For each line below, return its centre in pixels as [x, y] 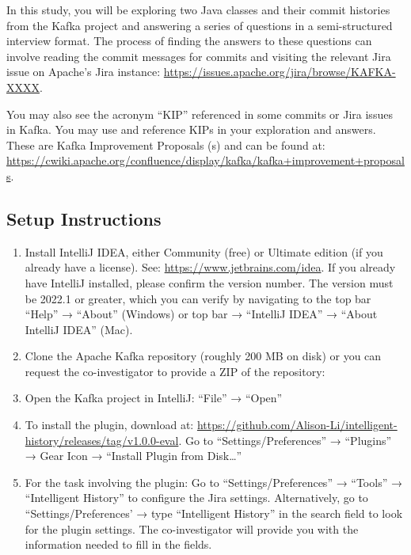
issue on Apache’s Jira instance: [84, 72]
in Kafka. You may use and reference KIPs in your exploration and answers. [191, 129]
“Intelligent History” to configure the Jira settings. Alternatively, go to [196, 498]
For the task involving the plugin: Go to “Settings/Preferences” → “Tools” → [213, 482]
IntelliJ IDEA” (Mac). [79, 329]
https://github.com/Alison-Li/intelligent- [297, 425]
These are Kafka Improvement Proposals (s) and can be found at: [166, 144]
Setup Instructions [84, 218]
